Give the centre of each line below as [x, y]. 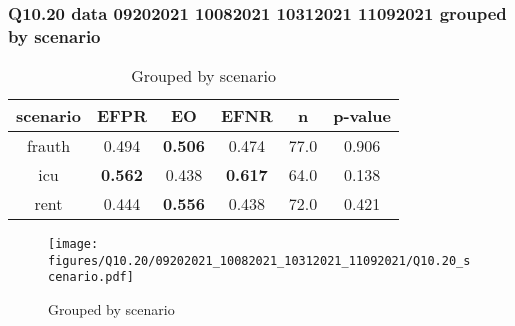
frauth [48, 146]
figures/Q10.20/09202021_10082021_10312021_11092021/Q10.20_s [259, 260]
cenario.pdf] [91, 277]
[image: [73, 244]
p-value [362, 116]
